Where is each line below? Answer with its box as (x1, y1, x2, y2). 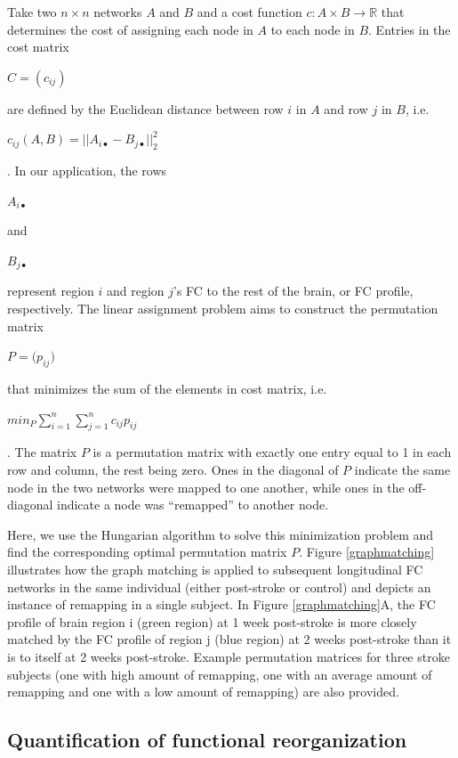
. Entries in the (368, 20, 451, 38)
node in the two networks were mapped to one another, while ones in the (7, 477, 405, 496)
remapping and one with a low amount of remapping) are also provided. (7, 682, 399, 701)
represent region (7, 281, 94, 300)
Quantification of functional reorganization (7, 726, 407, 754)
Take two (7, 3, 57, 20)
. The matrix (7, 443, 77, 461)
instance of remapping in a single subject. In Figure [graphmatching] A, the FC (7, 595, 436, 614)
